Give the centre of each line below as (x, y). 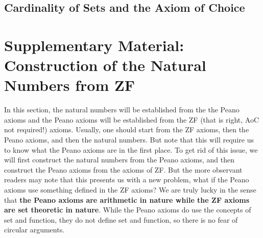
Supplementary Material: (94, 45)
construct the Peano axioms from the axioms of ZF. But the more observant (123, 169)
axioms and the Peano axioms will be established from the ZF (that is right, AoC (132, 119)
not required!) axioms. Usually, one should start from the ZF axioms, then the (127, 129)
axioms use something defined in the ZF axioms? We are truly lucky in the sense (130, 190)
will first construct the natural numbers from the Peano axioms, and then (119, 160)
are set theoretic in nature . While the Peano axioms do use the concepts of (128, 210)
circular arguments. (34, 230)
